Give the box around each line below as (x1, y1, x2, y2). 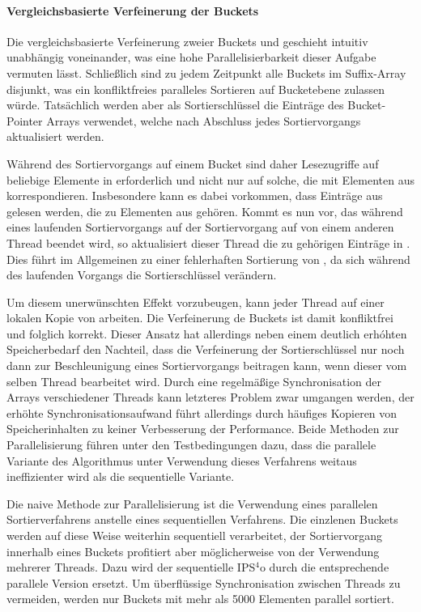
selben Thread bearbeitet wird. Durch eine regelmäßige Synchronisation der (6, 372, 382, 389)
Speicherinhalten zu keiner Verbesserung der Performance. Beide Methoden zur (6, 420, 399, 437)
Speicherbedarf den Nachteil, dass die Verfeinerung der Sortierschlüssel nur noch (6, 341, 405, 358)
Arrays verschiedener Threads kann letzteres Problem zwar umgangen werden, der (6, 389, 415, 406)
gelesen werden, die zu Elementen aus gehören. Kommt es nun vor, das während (6, 202, 403, 219)
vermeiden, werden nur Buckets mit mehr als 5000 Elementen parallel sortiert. (6, 590, 394, 607)
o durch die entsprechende (259, 559, 389, 576)
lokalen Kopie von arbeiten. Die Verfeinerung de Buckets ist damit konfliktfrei (6, 309, 393, 326)
